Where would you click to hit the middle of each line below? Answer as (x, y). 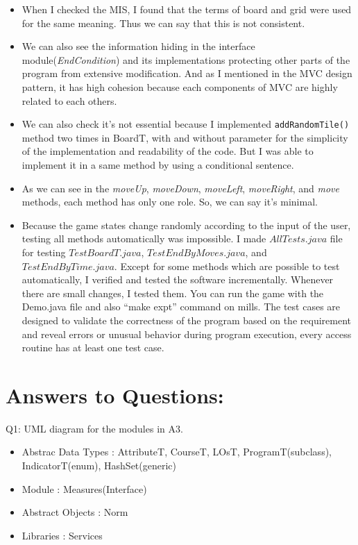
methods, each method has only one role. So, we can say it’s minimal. (170, 202)
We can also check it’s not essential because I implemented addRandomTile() (186, 124)
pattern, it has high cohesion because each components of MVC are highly (180, 86)
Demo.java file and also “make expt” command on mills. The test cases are (181, 307)
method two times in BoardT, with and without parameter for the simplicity (185, 137)
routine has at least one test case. (93, 347)
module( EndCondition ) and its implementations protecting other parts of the (186, 59)
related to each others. (69, 100)
